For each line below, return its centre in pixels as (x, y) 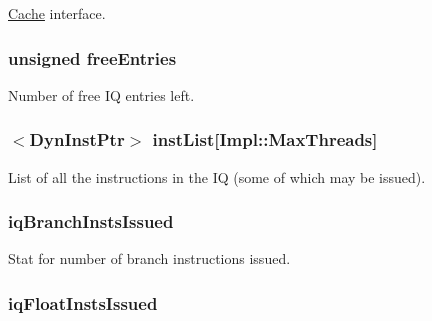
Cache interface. (57, 13)
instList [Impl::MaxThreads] (265, 139)
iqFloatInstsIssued (83, 302)
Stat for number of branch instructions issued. (149, 258)
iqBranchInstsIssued (91, 221)
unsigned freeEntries (92, 57)
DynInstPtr (77, 139)
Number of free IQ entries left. (101, 94)
